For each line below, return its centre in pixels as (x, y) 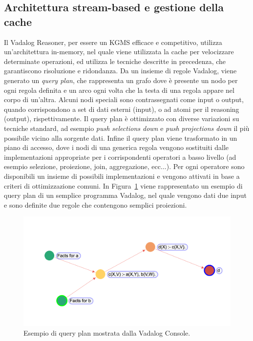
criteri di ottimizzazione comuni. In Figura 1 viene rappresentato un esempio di (123, 185)
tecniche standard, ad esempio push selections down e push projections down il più (127, 128)
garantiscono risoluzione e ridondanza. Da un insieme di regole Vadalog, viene (120, 71)
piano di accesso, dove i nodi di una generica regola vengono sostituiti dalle (116, 147)
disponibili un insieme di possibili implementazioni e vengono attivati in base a (122, 176)
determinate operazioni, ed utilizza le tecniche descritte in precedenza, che (115, 61)
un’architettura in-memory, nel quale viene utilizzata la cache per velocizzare (119, 52)
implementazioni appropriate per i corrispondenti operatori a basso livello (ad (120, 157)
